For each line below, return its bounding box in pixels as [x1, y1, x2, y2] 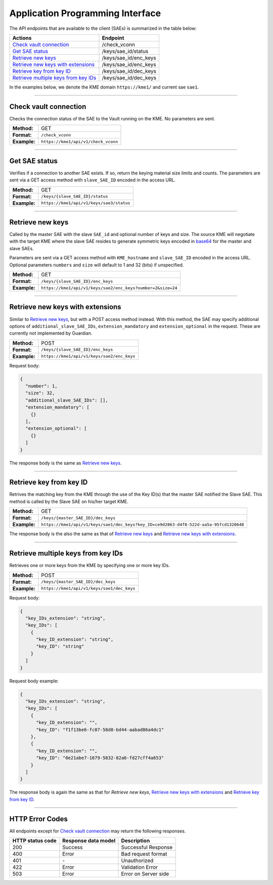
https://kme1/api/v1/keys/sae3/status [41, 200, 131, 206]
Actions [12, 34, 32, 41]
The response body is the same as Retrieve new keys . [9, 460, 122, 466]
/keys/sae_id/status [102, 48, 149, 55]
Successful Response [121, 844, 173, 851]
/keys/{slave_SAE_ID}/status [41, 194, 108, 199]
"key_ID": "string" [36, 643, 84, 649]
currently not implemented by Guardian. [9, 330, 93, 336]
